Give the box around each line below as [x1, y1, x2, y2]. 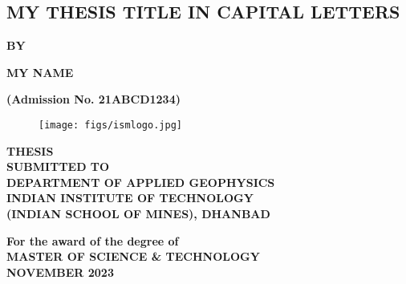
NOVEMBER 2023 [6, 263, 114, 280]
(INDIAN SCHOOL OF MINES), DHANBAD [6, 205, 270, 222]
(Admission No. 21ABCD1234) [6, 91, 181, 108]
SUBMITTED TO [6, 158, 110, 175]
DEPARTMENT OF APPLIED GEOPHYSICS [6, 173, 275, 190]
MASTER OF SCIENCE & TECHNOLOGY [6, 248, 260, 265]
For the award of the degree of [6, 232, 179, 249]
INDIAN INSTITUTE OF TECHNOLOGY [6, 189, 254, 206]
